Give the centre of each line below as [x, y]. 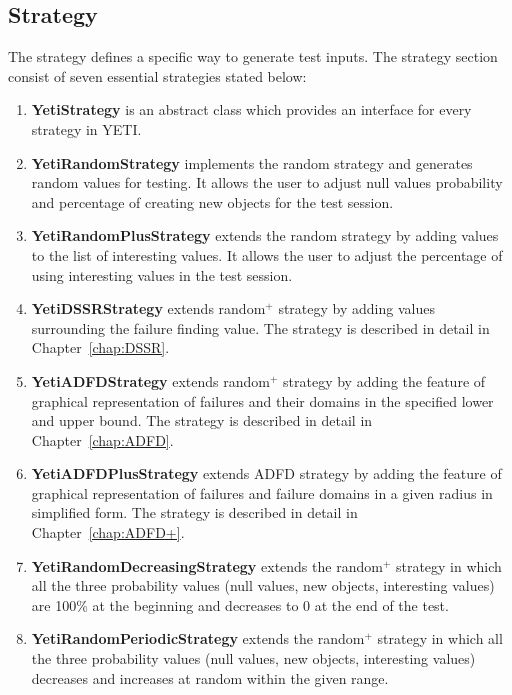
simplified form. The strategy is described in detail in [194, 512]
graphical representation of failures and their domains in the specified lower [262, 400]
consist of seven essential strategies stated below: [157, 75]
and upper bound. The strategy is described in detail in [202, 420]
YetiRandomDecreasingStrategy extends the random [207, 565]
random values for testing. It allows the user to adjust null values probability [267, 182]
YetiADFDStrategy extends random [150, 380]
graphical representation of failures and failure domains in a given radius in [262, 492]
